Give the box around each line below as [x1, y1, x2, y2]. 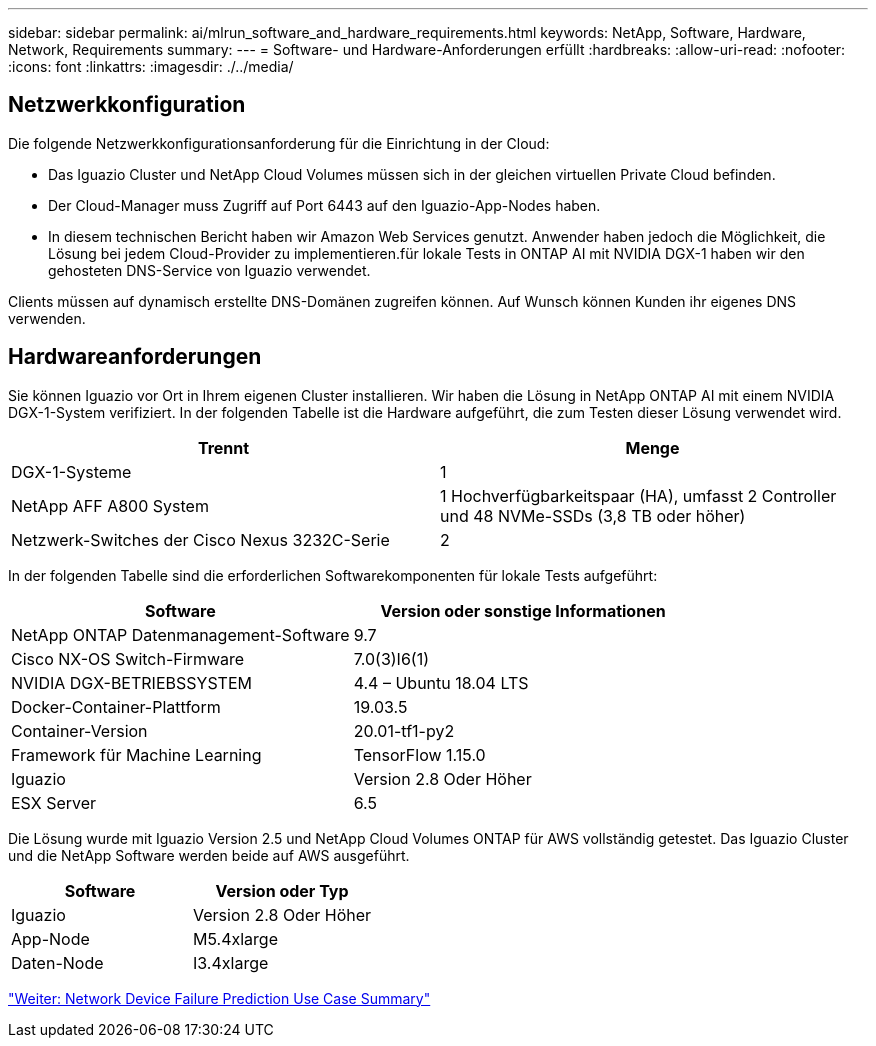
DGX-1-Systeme [11, 461, 132, 482]
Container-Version [11, 720, 148, 741]
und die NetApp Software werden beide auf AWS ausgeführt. [8, 846, 410, 864]
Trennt [197, 437, 250, 458]
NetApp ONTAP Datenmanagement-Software [11, 624, 350, 645]
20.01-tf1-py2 [353, 720, 455, 741]
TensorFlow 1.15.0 [353, 744, 486, 765]
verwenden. [8, 309, 86, 327]
